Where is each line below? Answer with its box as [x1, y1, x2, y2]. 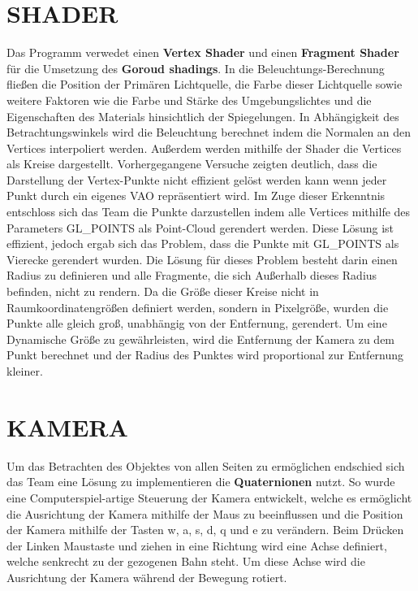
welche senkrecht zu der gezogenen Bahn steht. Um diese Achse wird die [6, 553, 365, 570]
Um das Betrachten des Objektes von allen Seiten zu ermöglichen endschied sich [6, 457, 405, 474]
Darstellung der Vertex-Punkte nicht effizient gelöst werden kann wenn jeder [6, 171, 387, 188]
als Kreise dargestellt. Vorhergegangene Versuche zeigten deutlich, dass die [6, 155, 377, 172]
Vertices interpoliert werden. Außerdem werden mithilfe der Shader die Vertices [6, 139, 402, 156]
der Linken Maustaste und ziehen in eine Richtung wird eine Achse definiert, [6, 537, 387, 554]
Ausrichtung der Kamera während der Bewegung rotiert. [6, 568, 287, 585]
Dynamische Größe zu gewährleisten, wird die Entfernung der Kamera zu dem [6, 330, 395, 347]
